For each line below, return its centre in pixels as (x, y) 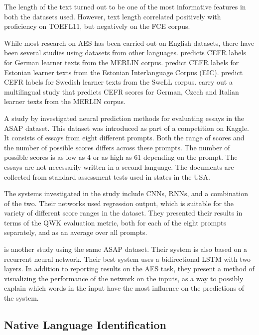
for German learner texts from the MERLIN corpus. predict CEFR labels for (122, 62)
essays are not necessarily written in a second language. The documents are (119, 167)
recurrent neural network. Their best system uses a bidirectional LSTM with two (128, 259)
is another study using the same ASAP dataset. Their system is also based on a (126, 249)
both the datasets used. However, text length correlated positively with (113, 16)
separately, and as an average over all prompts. (76, 232)
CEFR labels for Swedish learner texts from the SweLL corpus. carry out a (118, 82)
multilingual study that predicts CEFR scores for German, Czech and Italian (122, 91)
